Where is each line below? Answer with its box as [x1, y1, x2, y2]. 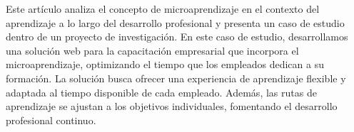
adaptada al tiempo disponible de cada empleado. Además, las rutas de [6, 84, 317, 99]
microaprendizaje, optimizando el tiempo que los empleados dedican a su [6, 57, 324, 72]
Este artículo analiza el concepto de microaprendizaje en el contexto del [6, 1, 320, 16]
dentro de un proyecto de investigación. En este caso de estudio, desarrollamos [6, 29, 348, 44]
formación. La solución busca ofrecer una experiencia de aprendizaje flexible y [6, 70, 346, 85]
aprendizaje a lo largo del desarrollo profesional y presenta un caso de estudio [6, 15, 345, 30]
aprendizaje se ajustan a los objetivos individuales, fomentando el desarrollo [6, 99, 338, 114]
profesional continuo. [6, 112, 96, 127]
